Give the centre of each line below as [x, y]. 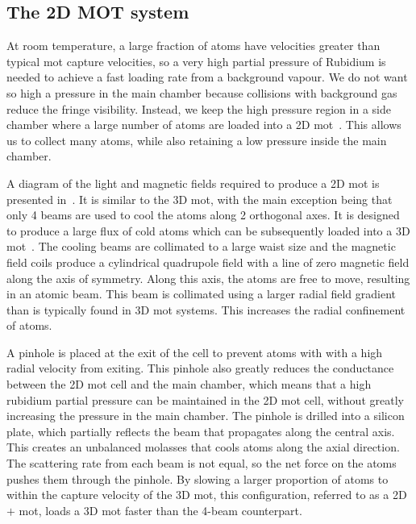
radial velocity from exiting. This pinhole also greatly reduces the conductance [200, 368]
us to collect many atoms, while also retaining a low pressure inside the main [197, 140]
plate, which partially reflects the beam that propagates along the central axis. [201, 431]
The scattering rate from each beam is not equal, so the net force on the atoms [202, 463]
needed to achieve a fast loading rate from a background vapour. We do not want [207, 77]
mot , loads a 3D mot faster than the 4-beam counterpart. [160, 510]
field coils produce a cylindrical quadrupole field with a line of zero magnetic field [208, 262]
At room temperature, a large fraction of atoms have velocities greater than [193, 46]
